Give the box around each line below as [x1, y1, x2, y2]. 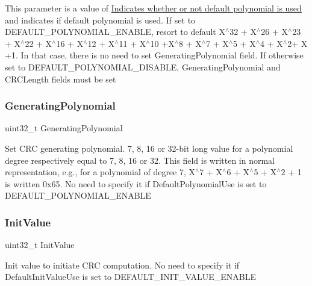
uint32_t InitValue [5, 238, 75, 251]
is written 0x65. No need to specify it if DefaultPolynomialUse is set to [5, 177, 267, 190]
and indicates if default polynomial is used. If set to [5, 13, 196, 26]
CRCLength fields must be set [5, 72, 116, 85]
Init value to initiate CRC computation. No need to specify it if [5, 258, 240, 271]
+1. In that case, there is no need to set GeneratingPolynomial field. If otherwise [5, 49, 304, 61]
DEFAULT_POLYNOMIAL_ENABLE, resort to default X [5, 25, 225, 38]
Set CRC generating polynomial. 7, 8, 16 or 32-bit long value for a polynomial [5, 141, 293, 154]
